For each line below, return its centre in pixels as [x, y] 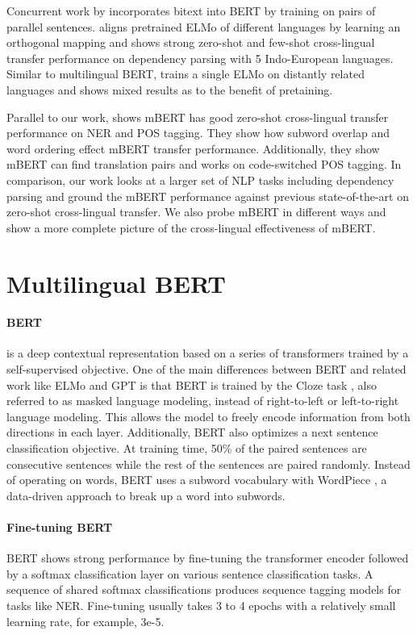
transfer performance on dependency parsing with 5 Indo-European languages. [200, 58]
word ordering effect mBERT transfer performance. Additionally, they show [193, 148]
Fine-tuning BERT [60, 527]
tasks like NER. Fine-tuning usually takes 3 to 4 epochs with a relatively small [201, 605]
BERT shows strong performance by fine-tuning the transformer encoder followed [208, 558]
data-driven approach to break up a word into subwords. [146, 495]
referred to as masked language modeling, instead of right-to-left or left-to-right [203, 401]
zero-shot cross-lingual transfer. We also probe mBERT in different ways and [196, 212]
